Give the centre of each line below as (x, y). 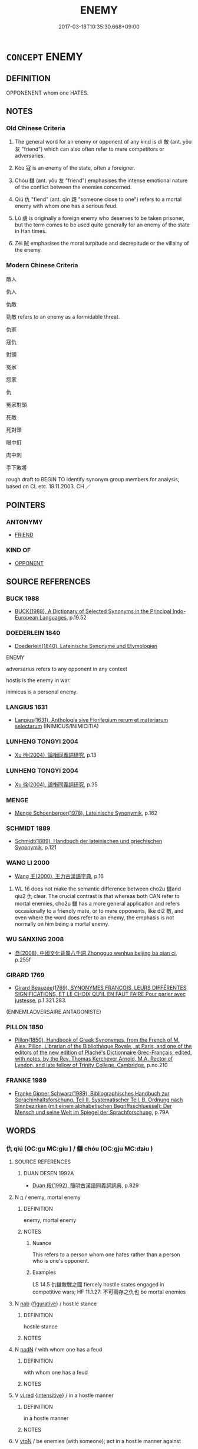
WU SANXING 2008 (35, 939)
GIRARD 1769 (25, 975)
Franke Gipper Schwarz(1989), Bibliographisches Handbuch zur (92, 1093)
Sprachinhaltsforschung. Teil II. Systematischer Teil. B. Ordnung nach (99, 1100)
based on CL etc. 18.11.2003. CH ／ (49, 486)
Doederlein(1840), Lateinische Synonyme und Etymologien (86, 646)
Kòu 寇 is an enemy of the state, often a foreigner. (75, 168)
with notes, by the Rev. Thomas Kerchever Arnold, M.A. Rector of (94, 1059)
